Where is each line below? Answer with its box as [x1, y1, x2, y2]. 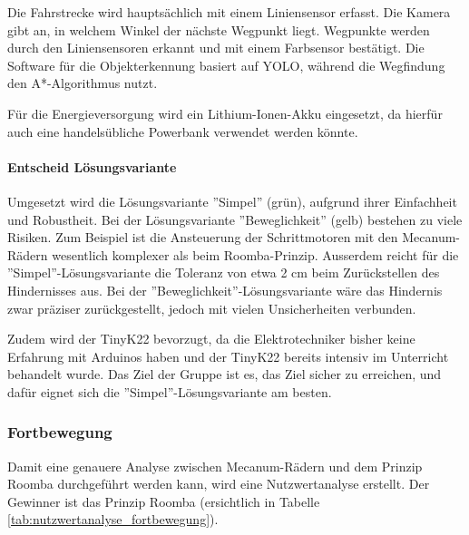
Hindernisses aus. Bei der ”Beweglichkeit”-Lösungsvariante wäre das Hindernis [7, 280, 443, 299]
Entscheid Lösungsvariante [7, 157, 177, 176]
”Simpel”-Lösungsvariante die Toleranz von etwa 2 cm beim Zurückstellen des [7, 263, 440, 282]
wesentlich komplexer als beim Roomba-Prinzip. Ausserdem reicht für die [52, 245, 459, 264]
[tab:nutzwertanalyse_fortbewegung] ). [7, 510, 219, 529]
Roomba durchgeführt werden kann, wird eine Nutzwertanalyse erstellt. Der [7, 474, 430, 493]
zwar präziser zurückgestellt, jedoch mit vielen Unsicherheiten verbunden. [7, 298, 416, 317]
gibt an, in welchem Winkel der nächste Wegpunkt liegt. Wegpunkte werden [7, 20, 430, 39]
